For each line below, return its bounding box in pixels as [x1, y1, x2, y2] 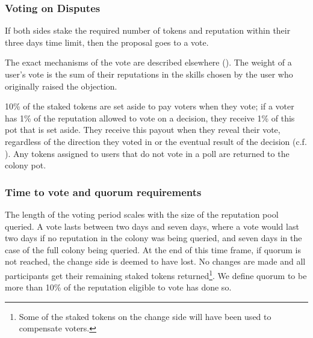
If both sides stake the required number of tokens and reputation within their [5, 24, 291, 37]
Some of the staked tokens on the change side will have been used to [19, 310, 271, 322]
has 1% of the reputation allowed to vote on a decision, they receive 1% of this [5, 111, 295, 124]
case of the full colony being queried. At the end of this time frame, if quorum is [5, 243, 301, 256]
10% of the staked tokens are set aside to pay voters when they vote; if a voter [5, 100, 294, 112]
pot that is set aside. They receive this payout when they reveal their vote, [5, 123, 280, 136]
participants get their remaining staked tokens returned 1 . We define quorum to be [5, 267, 307, 281]
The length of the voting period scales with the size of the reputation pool [5, 207, 279, 220]
